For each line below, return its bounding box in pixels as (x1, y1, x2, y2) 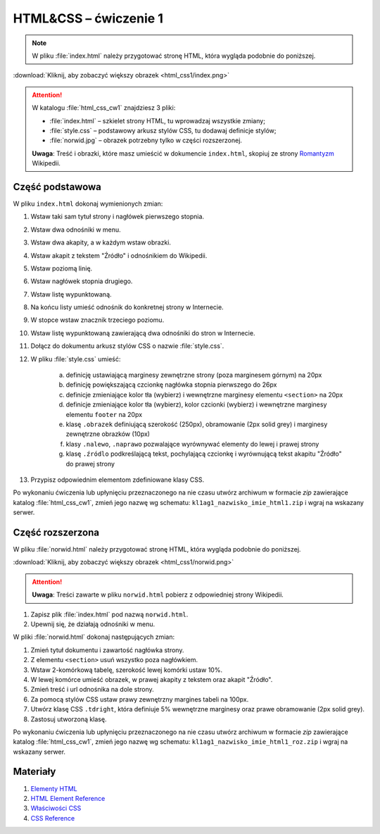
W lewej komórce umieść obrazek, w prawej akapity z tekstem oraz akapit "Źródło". (30, 675, 273, 683)
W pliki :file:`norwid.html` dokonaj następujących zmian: (13, 633, 175, 641)
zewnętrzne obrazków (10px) (65, 430, 151, 438)
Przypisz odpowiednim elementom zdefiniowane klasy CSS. (30, 475, 205, 484)
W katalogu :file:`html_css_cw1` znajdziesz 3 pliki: (32, 104, 176, 112)
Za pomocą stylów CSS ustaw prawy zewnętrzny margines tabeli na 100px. (30, 695, 249, 704)
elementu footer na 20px (65, 410, 143, 418)
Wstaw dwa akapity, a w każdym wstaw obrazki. (30, 238, 172, 247)
